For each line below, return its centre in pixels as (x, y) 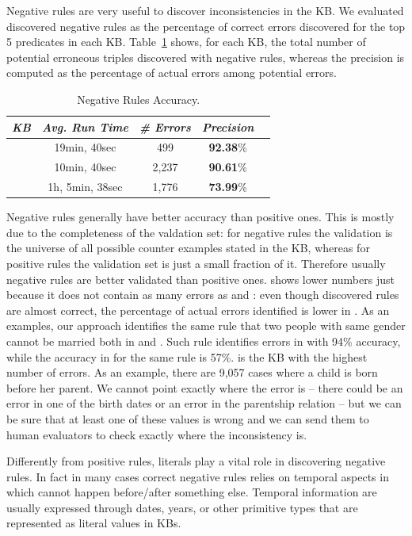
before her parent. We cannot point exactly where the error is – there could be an (205, 387)
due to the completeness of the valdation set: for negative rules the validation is (200, 232)
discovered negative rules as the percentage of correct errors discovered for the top (206, 26)
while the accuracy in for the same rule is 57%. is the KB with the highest (187, 356)
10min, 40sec (85, 167)
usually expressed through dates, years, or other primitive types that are (182, 507)
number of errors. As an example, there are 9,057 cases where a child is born (192, 372)
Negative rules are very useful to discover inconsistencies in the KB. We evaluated (205, 10)
